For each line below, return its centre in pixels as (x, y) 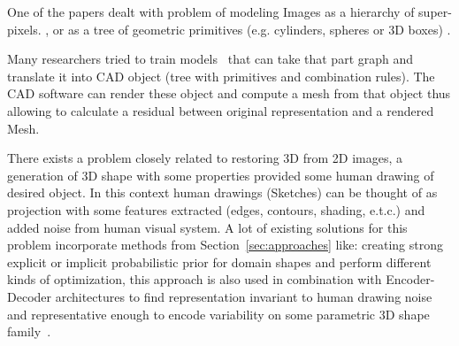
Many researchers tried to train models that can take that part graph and (210, 59)
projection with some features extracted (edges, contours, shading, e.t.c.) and (216, 209)
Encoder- (410, 279)
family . (29, 331)
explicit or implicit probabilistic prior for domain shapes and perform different (219, 261)
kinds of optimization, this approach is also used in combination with (195, 279)
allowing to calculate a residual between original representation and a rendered (221, 110)
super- (435, 12)
